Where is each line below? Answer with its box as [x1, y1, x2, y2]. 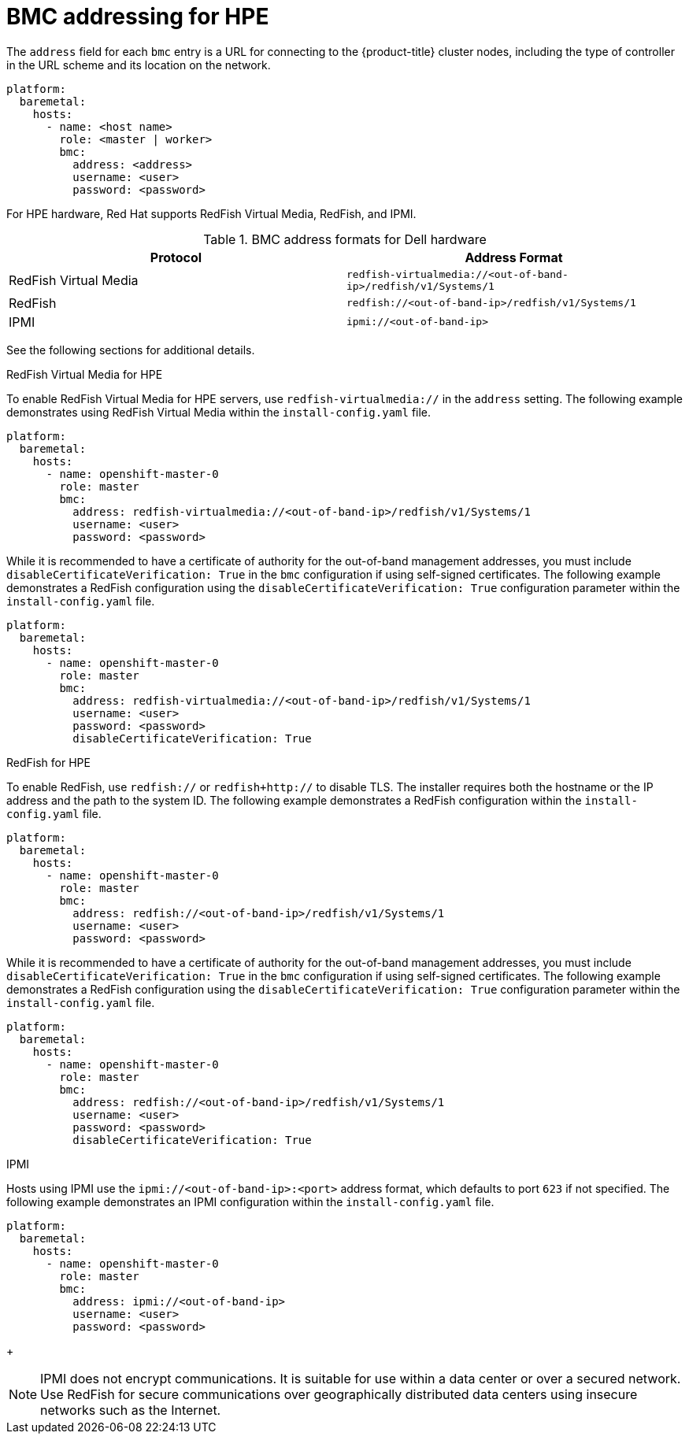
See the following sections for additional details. [6, 342, 255, 357]
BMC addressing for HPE [6, 3, 269, 30]
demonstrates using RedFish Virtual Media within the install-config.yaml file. [6, 405, 432, 419]
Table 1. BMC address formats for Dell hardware [203, 231, 487, 247]
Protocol [150, 249, 202, 265]
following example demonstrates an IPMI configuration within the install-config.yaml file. [6, 1194, 495, 1209]
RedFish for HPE [6, 755, 91, 769]
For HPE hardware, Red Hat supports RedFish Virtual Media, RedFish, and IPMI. [6, 206, 417, 220]
